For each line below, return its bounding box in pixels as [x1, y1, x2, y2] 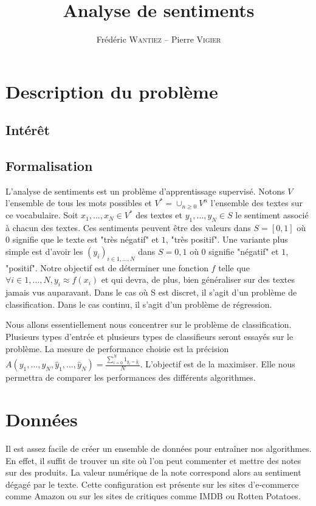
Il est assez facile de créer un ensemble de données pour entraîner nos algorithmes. [5, 442, 312, 454]
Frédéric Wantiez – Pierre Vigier [96, 33, 221, 46]
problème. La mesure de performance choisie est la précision [5, 342, 229, 355]
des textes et [136, 209, 183, 221]
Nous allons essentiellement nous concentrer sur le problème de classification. [5, 318, 292, 331]
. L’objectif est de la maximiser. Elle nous [140, 358, 295, 370]
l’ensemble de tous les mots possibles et [5, 196, 152, 209]
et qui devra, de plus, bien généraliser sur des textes [101, 273, 295, 286]
